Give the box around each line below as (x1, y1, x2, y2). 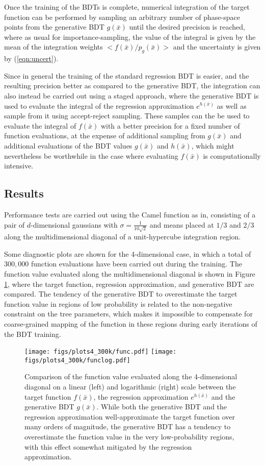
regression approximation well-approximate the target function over (24, 411, 235, 422)
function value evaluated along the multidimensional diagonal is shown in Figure (4, 268, 255, 279)
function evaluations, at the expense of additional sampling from (4, 130, 205, 141)
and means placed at (149, 219, 214, 230)
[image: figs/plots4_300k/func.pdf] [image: (24, 348, 177, 356)
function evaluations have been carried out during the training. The (31, 258, 242, 269)
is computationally (203, 150, 261, 161)
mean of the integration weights (4, 41, 103, 52)
